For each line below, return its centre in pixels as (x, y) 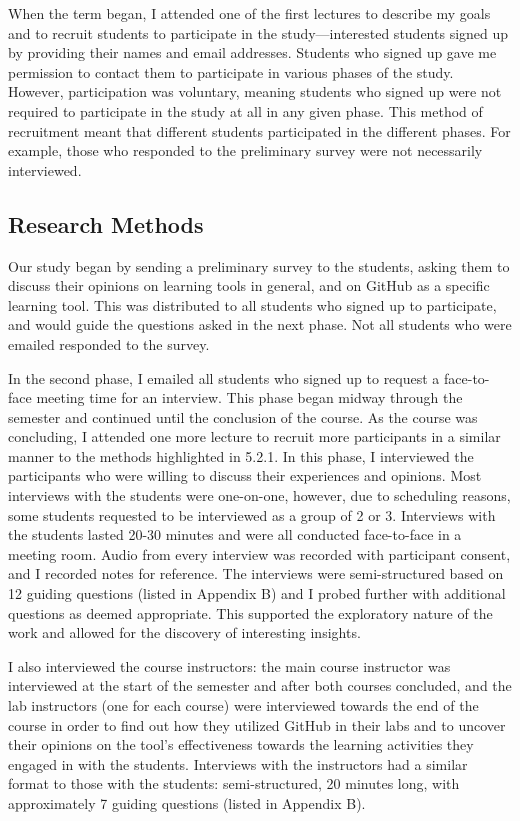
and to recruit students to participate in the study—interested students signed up (258, 32)
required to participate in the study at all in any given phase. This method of (245, 110)
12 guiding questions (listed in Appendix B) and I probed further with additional (257, 593)
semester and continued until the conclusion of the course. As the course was (243, 416)
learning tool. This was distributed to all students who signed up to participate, (252, 304)
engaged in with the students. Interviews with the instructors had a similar (238, 763)
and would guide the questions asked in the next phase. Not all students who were (260, 324)
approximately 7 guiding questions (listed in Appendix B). (187, 802)
